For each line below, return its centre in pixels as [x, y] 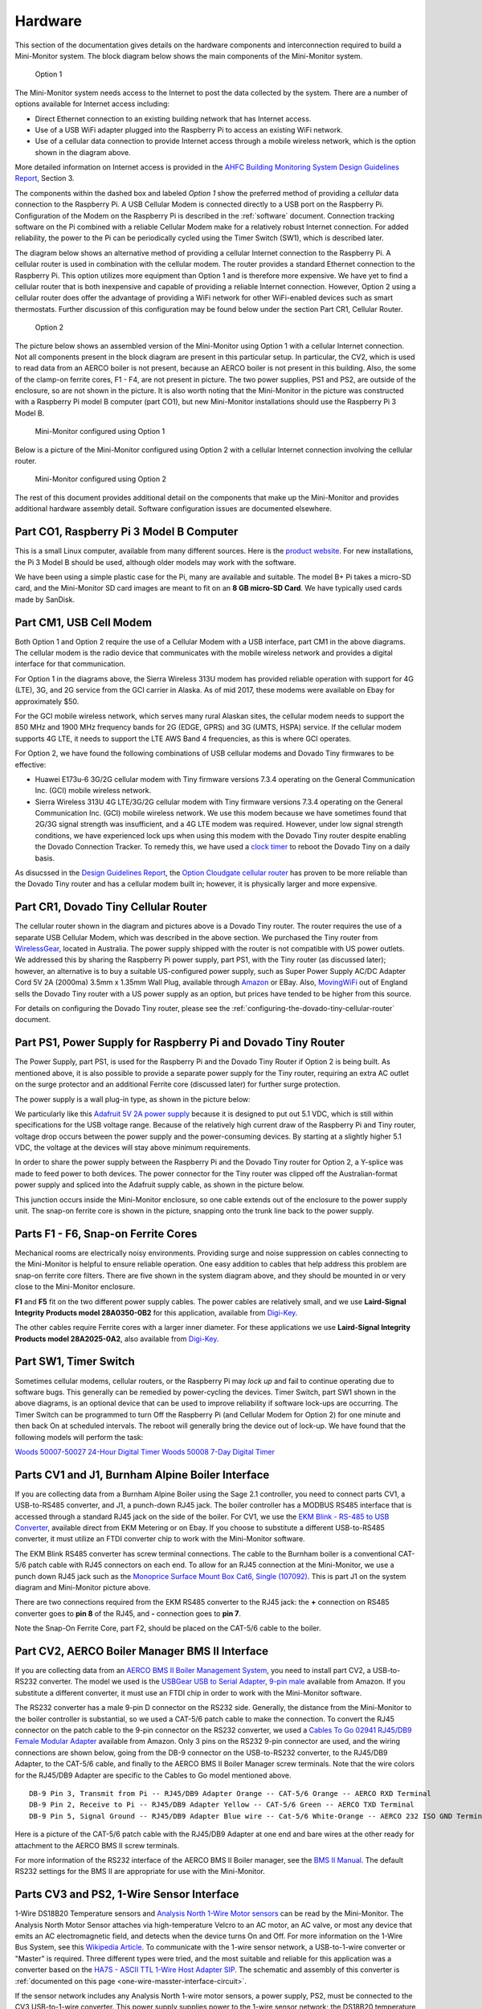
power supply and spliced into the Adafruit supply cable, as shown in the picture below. [159, 1185]
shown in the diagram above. [83, 152]
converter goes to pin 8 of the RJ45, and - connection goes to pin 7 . [128, 1613]
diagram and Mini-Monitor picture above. [83, 1587]
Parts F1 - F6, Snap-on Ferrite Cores [106, 1234]
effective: [31, 764]
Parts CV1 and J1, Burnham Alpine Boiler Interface [142, 1475]
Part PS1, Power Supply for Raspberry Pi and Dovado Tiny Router [180, 1043]
